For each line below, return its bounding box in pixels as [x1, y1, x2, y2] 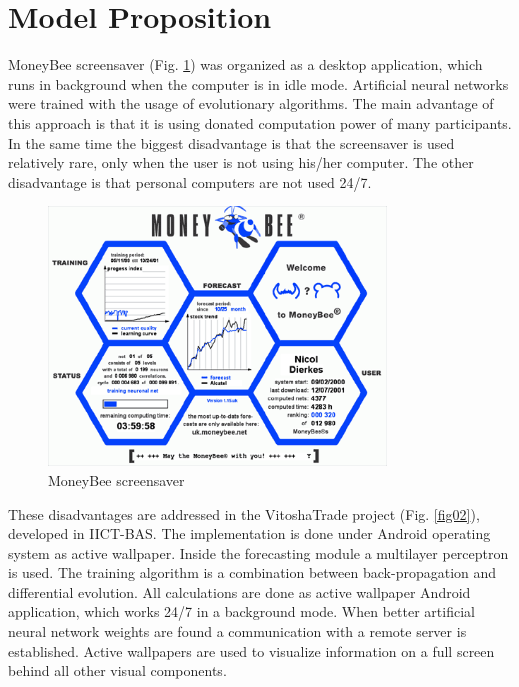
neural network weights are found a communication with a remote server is [8, 621, 467, 642]
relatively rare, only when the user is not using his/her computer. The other [8, 152, 474, 173]
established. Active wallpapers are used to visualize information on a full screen [8, 640, 495, 661]
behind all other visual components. [8, 660, 227, 681]
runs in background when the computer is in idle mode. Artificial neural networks [8, 73, 509, 94]
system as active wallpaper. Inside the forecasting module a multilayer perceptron [8, 542, 509, 563]
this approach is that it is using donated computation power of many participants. [8, 112, 512, 133]
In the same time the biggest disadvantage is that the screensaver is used [8, 132, 455, 153]
